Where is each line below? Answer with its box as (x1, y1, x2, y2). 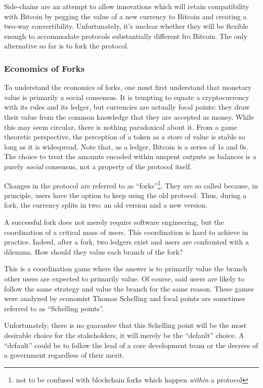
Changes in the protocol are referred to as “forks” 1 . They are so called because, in (4, 178, 258, 190)
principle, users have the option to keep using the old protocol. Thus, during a (4, 189, 247, 200)
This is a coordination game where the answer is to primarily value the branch (4, 263, 247, 274)
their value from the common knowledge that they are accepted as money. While (4, 111, 254, 122)
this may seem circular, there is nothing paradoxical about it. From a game (4, 121, 237, 132)
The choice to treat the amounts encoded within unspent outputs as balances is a (4, 151, 256, 162)
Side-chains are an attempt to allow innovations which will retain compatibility (4, 1, 249, 11)
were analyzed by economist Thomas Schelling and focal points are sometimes (4, 293, 245, 304)
